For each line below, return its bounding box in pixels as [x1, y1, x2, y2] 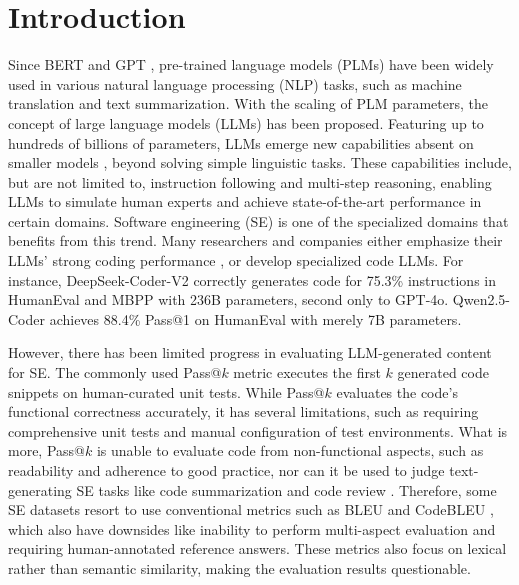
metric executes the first [233, 362, 381, 383]
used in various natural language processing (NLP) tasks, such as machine [8, 73, 462, 94]
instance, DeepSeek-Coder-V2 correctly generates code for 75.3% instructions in [8, 269, 496, 290]
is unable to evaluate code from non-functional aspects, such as [96, 440, 484, 461]
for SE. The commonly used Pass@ [8, 362, 222, 383]
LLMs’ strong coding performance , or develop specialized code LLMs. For [8, 250, 464, 271]
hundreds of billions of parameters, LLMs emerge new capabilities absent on [8, 132, 474, 153]
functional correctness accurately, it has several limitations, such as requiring [8, 401, 479, 422]
